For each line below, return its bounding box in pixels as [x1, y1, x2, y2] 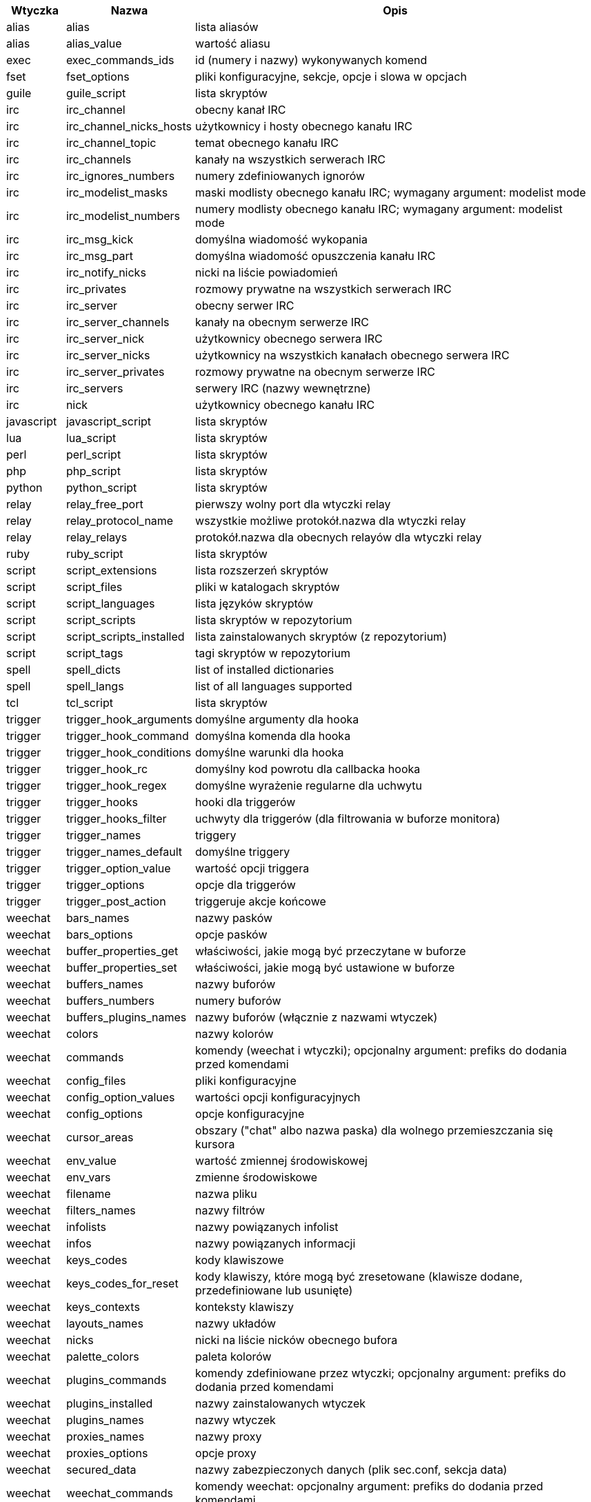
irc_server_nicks [66, 348, 150, 362]
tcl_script [66, 696, 113, 710]
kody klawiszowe [195, 1253, 284, 1267]
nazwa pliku [195, 1187, 257, 1201]
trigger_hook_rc [66, 762, 148, 776]
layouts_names [66, 1316, 143, 1330]
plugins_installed [66, 1396, 153, 1410]
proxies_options [66, 1446, 148, 1460]
